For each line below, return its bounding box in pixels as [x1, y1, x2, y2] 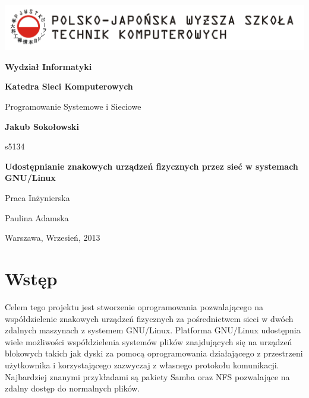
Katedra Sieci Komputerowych [5, 80, 133, 93]
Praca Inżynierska [5, 192, 70, 204]
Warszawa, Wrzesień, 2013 [5, 231, 100, 244]
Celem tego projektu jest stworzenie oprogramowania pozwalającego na [5, 300, 264, 313]
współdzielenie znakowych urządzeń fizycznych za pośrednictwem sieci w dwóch [5, 312, 294, 324]
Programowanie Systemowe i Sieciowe [5, 100, 141, 113]
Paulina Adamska [5, 211, 69, 224]
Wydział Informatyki [5, 60, 92, 72]
